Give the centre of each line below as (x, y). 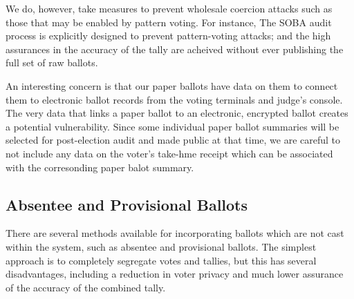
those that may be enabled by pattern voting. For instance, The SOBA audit (169, 22)
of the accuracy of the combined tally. (86, 287)
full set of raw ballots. (52, 62)
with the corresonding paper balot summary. (100, 167)
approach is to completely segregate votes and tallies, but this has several (161, 260)
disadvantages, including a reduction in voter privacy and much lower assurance (175, 274)
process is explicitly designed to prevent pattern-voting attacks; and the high (168, 36)
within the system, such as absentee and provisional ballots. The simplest (161, 246)
